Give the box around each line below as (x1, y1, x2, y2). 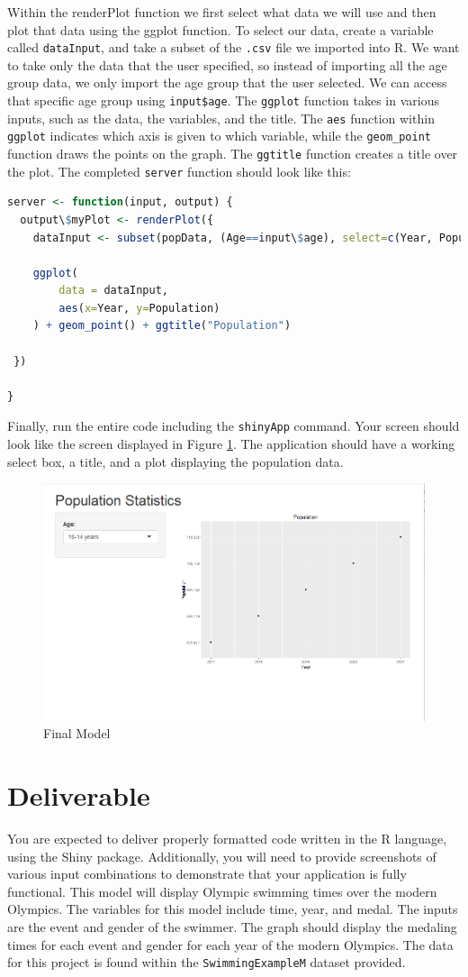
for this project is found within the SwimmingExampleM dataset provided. (7, 953, 406, 972)
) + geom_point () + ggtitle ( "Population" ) (32, 319, 292, 333)
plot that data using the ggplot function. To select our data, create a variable (7, 20, 434, 39)
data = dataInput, (58, 284, 168, 297)
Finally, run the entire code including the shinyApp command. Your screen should (7, 416, 460, 435)
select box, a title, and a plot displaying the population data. (7, 452, 344, 470)
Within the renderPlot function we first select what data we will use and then (7, 3, 436, 21)
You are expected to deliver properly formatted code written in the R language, (7, 828, 447, 847)
